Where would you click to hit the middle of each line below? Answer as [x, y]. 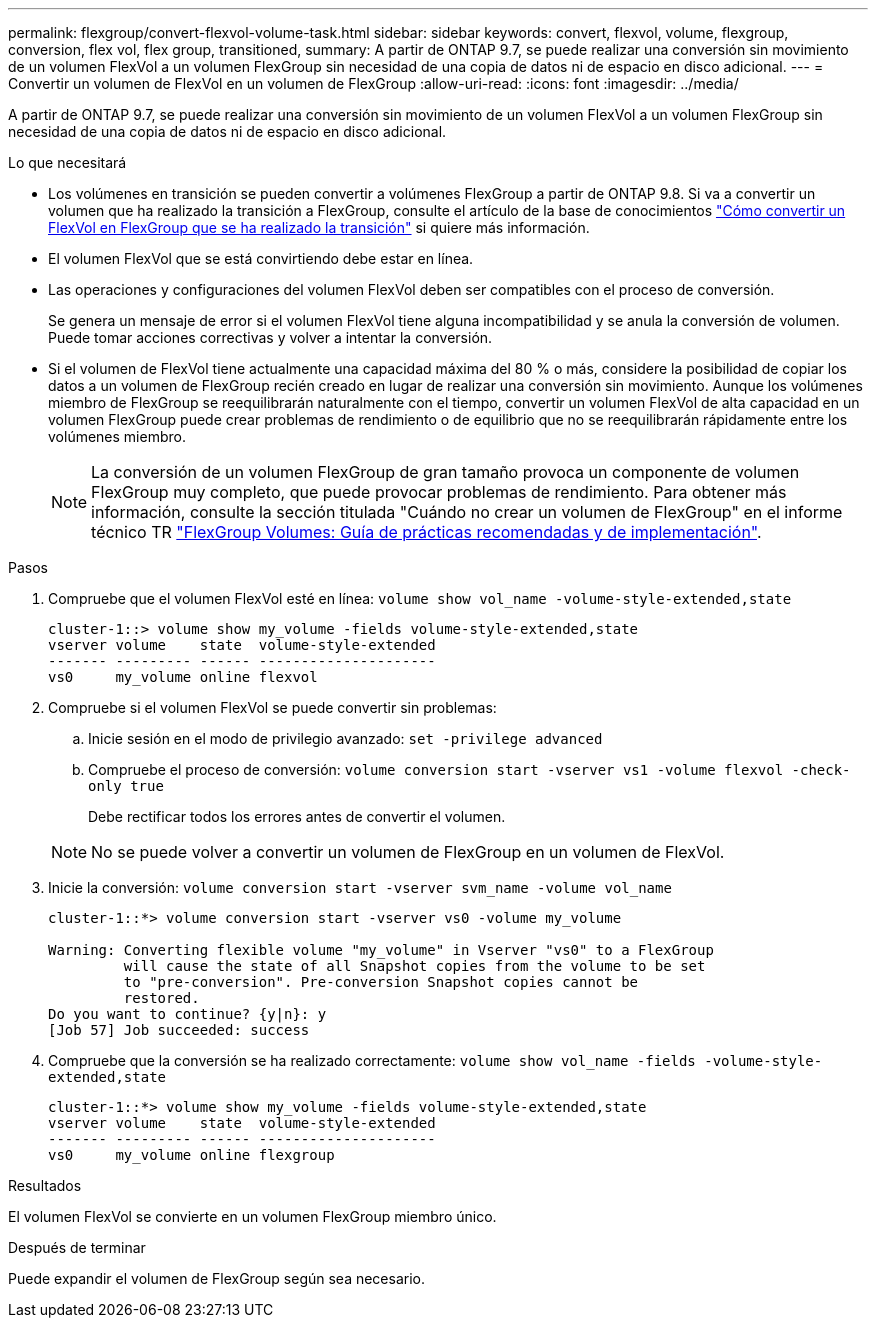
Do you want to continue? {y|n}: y [187, 1014]
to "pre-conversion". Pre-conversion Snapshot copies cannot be [381, 982]
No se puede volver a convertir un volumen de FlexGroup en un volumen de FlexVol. [408, 852]
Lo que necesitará [67, 162]
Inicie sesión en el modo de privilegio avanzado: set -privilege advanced [345, 738]
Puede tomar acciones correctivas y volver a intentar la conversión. [270, 337]
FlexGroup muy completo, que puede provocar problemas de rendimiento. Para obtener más [439, 492]
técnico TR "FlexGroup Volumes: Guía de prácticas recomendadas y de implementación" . [426, 532]
